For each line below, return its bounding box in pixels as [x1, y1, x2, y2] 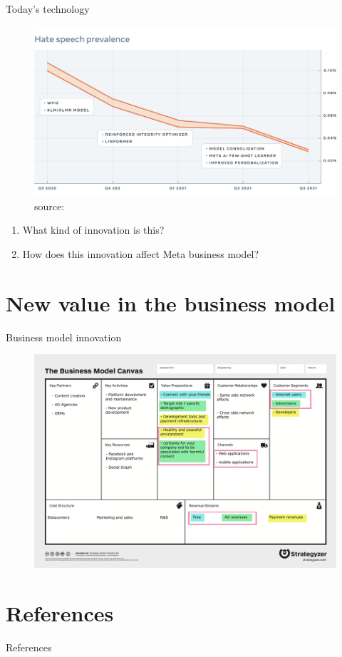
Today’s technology [6, 1, 90, 16]
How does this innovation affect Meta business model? [22, 247, 259, 262]
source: [34, 198, 65, 213]
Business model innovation [6, 329, 122, 344]
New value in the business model [6, 288, 336, 317]
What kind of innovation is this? [22, 222, 165, 237]
